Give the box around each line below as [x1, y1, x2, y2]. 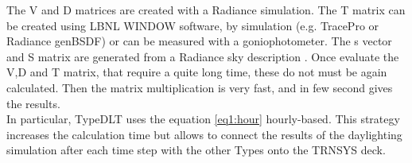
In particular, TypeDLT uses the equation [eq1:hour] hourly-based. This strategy [6, 111, 400, 127]
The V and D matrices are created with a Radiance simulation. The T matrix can [6, 2, 406, 17]
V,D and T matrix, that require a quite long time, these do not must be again [6, 64, 387, 80]
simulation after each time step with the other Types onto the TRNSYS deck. [6, 142, 386, 158]
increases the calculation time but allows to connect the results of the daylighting [6, 126, 402, 142]
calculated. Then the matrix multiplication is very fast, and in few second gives [6, 79, 393, 95]
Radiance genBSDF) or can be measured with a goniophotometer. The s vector [6, 33, 392, 49]
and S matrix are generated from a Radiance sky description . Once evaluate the [6, 48, 399, 64]
